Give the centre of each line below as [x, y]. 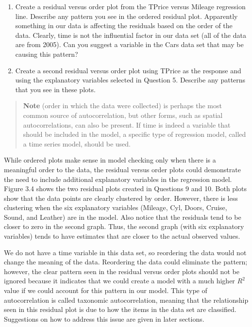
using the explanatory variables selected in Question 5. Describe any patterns [130, 80]
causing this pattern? [47, 54]
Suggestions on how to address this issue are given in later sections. [104, 319]
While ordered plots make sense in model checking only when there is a [110, 160]
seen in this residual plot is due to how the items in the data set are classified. [120, 309]
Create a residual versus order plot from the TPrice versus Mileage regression [130, 6]
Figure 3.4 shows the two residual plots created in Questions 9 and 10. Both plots [125, 188]
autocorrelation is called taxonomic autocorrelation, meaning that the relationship [126, 300]
